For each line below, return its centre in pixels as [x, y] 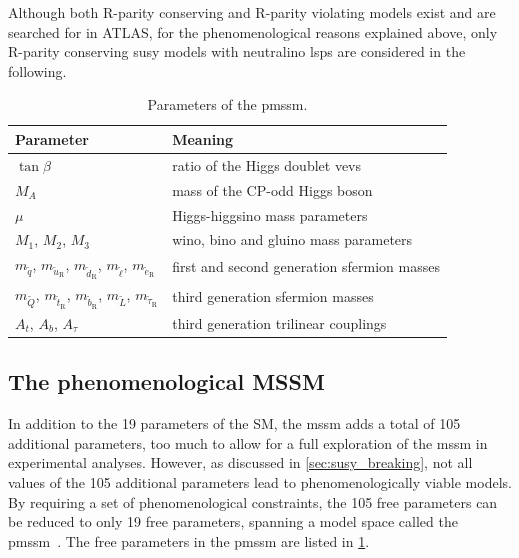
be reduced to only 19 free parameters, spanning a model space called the [233, 521]
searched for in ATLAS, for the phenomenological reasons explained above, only [253, 31]
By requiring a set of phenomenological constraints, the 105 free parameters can [253, 501]
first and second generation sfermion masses [306, 266]
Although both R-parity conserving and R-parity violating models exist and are [252, 12]
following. [37, 70]
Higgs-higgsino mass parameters [270, 214]
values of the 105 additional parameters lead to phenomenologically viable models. [260, 482]
